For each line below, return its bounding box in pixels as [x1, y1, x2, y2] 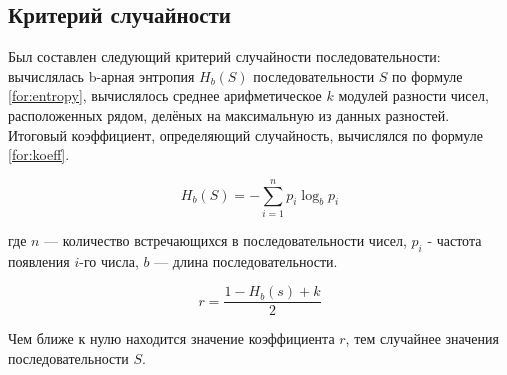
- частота [427, 229, 482, 250]
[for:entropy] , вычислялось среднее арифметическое [8, 85, 322, 106]
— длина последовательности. [154, 250, 338, 271]
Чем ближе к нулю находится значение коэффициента [8, 328, 335, 349]
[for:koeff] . [8, 144, 70, 165]
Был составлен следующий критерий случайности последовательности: [8, 46, 441, 67]
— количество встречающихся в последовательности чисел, [44, 229, 407, 250]
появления [8, 250, 70, 271]
